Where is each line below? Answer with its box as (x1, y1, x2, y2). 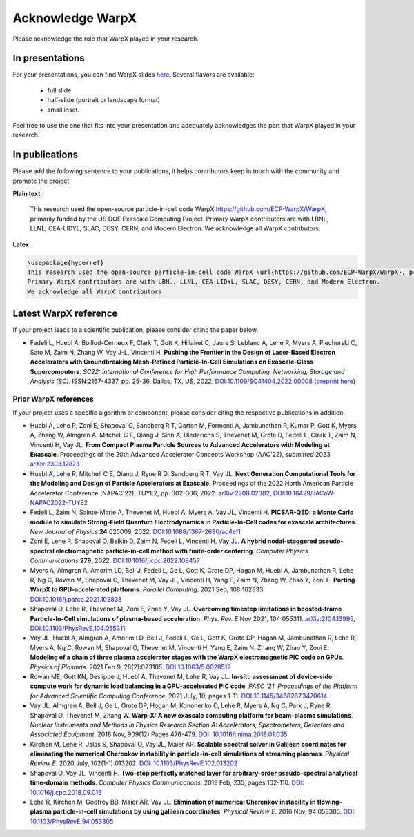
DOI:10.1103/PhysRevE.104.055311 (30, 624, 126, 632)
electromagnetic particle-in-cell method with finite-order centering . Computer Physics (55, 546, 308, 555)
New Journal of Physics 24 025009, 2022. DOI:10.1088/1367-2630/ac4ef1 (30, 528, 241, 536)
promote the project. (12, 177, 72, 185)
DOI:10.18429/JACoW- (273, 489, 336, 497)
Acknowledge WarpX (12, 10, 137, 26)
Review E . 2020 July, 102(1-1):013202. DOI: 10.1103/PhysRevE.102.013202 (30, 759, 238, 767)
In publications (12, 149, 79, 161)
